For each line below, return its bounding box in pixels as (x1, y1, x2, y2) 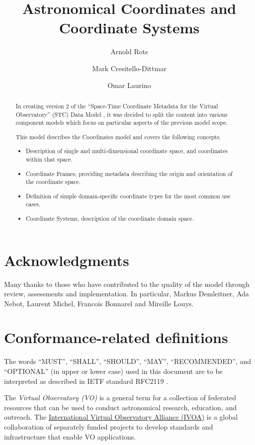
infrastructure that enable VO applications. (4, 431, 136, 442)
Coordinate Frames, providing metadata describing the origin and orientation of (26, 169, 233, 178)
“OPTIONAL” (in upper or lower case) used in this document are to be (4, 366, 223, 376)
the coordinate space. (26, 178, 81, 186)
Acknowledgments (4, 250, 129, 270)
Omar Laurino (107, 80, 151, 90)
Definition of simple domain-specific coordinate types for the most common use (26, 191, 231, 200)
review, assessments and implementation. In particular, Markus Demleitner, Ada (4, 288, 249, 299)
